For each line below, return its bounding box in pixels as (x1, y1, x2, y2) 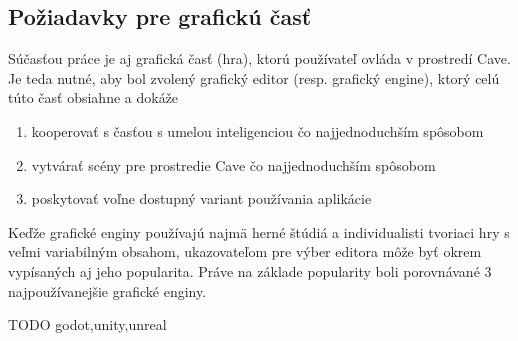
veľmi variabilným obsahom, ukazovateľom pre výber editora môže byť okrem (8, 241, 482, 262)
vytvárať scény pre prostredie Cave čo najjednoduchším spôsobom (31, 154, 436, 175)
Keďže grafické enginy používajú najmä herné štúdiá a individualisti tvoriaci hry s (8, 221, 510, 242)
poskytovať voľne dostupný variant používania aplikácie (31, 188, 372, 209)
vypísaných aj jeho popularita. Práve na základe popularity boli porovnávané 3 (8, 260, 492, 281)
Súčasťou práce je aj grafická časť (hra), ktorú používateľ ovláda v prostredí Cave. (8, 48, 511, 69)
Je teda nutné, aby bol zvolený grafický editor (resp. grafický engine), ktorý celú (8, 67, 500, 88)
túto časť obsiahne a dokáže (8, 87, 179, 108)
